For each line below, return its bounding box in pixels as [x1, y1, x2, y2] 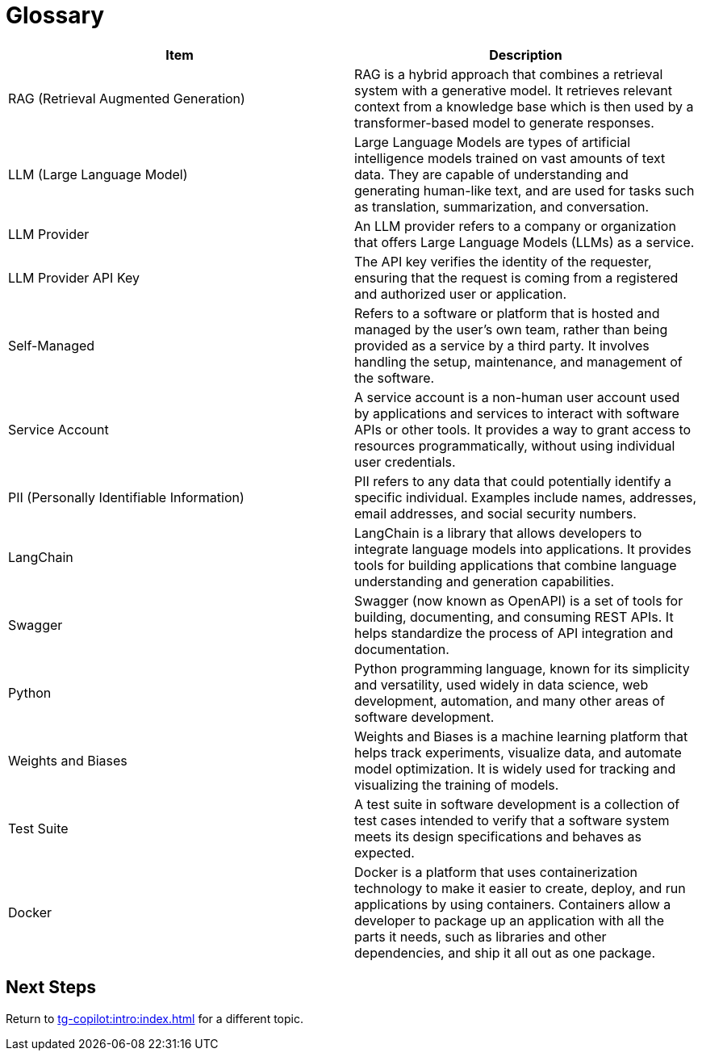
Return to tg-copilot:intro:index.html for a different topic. [6, 1011, 303, 1026]
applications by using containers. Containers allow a [354, 896, 671, 912]
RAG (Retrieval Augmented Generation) [8, 90, 245, 107]
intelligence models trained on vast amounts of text [354, 149, 666, 166]
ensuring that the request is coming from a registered [354, 269, 679, 286]
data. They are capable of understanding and [354, 166, 629, 182]
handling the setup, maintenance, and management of [354, 353, 683, 370]
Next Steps [6, 977, 96, 998]
